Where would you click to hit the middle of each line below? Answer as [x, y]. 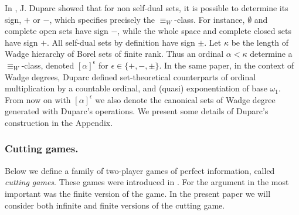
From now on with [38, 99]
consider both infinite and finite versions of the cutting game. [115, 205]
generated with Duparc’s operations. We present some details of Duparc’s [137, 111]
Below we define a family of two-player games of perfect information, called [140, 170]
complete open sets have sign [57, 31]
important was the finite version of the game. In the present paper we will [138, 193]
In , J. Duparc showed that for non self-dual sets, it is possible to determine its [147, 8]
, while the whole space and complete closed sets [204, 31]
